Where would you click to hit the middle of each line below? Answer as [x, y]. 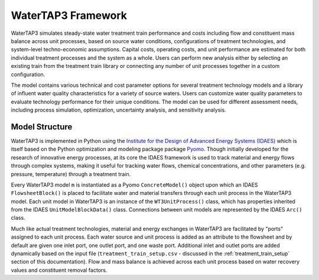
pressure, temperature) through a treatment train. [71, 174]
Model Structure [42, 127]
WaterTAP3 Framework [69, 15]
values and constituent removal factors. [59, 270]
